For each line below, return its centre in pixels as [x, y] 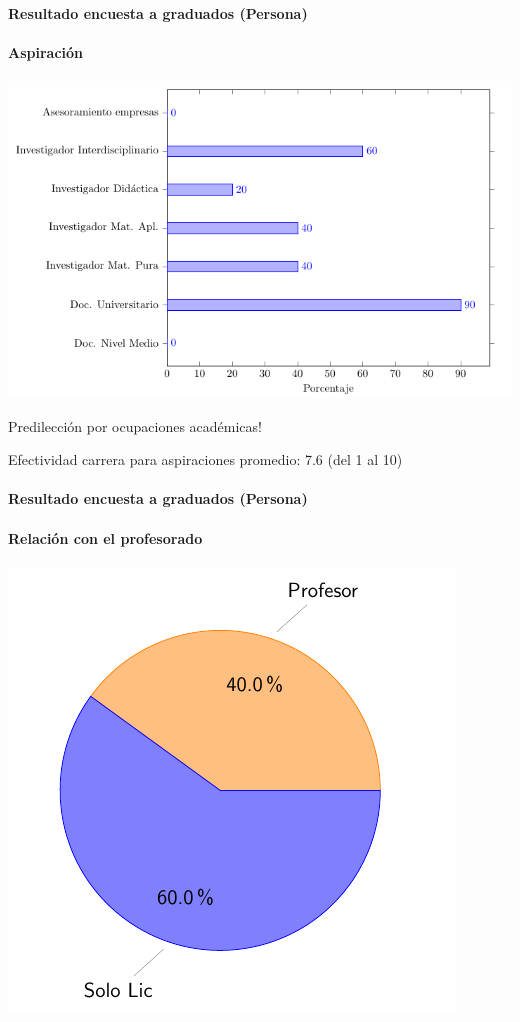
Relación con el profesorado [105, 537]
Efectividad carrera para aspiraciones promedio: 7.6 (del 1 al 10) [205, 459]
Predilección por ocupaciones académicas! [135, 425]
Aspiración [46, 51]
